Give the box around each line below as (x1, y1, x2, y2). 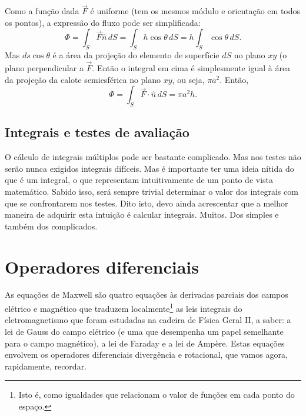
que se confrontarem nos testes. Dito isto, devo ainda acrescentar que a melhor (5, 197, 288, 209)
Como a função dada (5, 5, 79, 17)
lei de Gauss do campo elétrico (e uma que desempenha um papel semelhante (5, 325, 284, 337)
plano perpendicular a (5, 62, 84, 74)
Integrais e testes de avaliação (5, 123, 189, 141)
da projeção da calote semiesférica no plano (5, 73, 161, 85)
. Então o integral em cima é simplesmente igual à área (92, 62, 291, 74)
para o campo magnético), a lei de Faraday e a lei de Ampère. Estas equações (5, 337, 285, 349)
